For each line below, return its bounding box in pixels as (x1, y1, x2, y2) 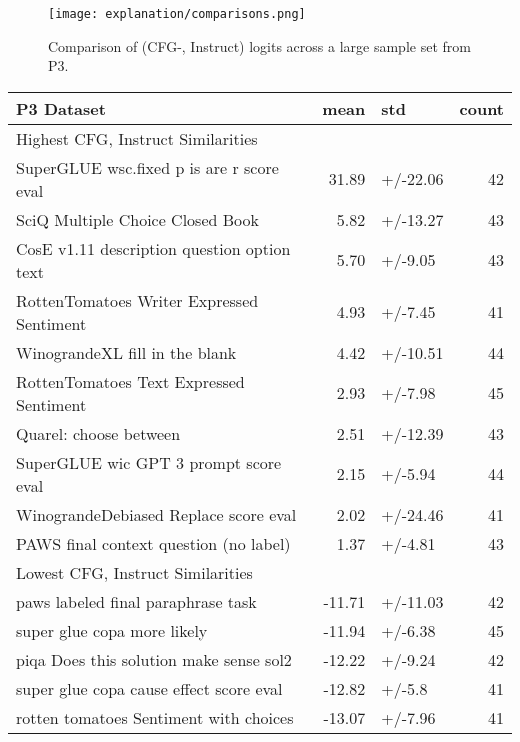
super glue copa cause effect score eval (16, 676, 283, 700)
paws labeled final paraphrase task (16, 589, 257, 613)
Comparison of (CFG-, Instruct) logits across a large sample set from (48, 35, 471, 56)
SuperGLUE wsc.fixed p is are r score (16, 155, 279, 179)
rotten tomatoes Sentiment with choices (16, 705, 294, 729)
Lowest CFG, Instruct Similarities (16, 560, 253, 584)
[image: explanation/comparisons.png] (48, 7, 306, 21)
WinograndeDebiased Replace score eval (16, 502, 297, 526)
